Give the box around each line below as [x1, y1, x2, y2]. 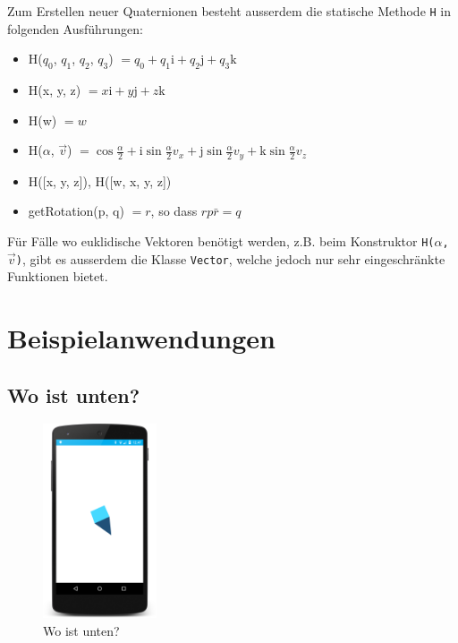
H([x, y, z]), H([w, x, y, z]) [28, 171, 172, 190]
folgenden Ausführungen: [7, 19, 143, 38]
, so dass [150, 201, 198, 220]
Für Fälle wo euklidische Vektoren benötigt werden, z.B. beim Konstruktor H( [7, 231, 435, 250]
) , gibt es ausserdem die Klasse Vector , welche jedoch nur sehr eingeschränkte [15, 249, 445, 268]
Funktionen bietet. [7, 267, 108, 286]
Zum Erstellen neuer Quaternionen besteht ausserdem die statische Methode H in [7, 2, 452, 20]
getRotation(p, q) [28, 201, 124, 220]
